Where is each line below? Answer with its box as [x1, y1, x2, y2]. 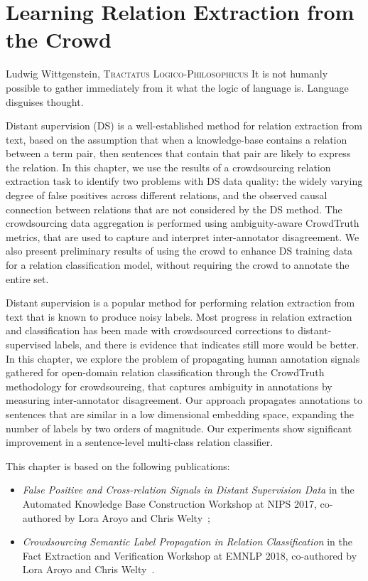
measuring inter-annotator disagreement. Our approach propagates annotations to [6, 393, 362, 407]
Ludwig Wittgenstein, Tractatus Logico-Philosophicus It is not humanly [6, 66, 328, 81]
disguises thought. [6, 94, 84, 109]
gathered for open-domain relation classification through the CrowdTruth [6, 365, 325, 380]
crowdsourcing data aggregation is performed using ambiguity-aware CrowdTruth [6, 215, 359, 230]
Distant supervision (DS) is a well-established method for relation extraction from [6, 118, 362, 133]
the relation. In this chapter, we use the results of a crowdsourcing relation [6, 159, 331, 174]
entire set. [6, 271, 49, 286]
